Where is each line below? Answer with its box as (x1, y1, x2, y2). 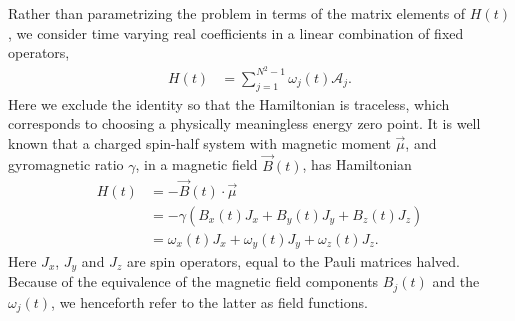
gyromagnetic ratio (8, 154, 124, 175)
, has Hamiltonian (302, 154, 412, 175)
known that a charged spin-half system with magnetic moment (8, 132, 391, 153)
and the (432, 271, 480, 292)
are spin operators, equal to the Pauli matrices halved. (126, 251, 460, 272)
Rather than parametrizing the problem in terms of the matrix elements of (8, 3, 466, 23)
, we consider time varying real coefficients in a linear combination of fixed (8, 22, 464, 43)
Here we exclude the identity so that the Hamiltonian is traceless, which (8, 93, 450, 114)
